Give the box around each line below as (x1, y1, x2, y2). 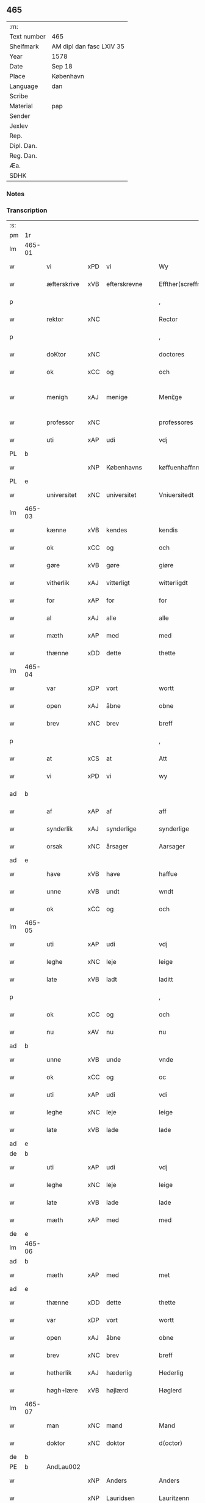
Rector (158, 315, 178, 323)
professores (158, 418, 193, 427)
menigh (46, 393, 68, 402)
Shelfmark (9, 42, 39, 51)
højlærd (106, 1386, 129, 1395)
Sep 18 (51, 62, 73, 70)
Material (9, 101, 33, 110)
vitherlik (46, 579, 70, 587)
